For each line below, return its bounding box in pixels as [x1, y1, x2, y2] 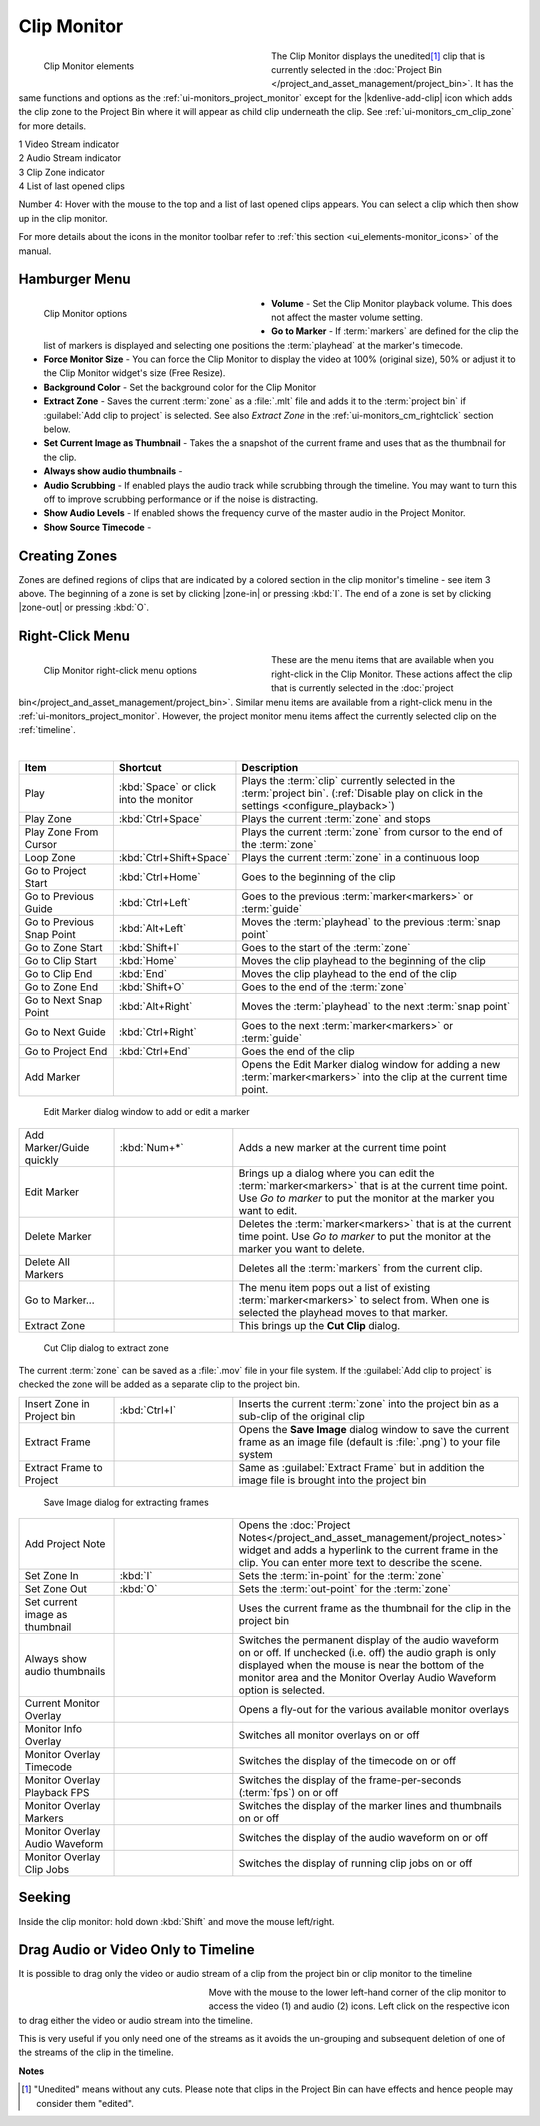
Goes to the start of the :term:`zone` [241, 941, 411, 955]
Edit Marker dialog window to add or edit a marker [43, 1106, 250, 1118]
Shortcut [118, 761, 162, 775]
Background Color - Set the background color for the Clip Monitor [43, 381, 317, 393]
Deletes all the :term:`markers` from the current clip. [238, 1261, 484, 1275]
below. [43, 423, 71, 435]
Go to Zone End [24, 980, 99, 994]
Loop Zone [24, 851, 76, 865]
